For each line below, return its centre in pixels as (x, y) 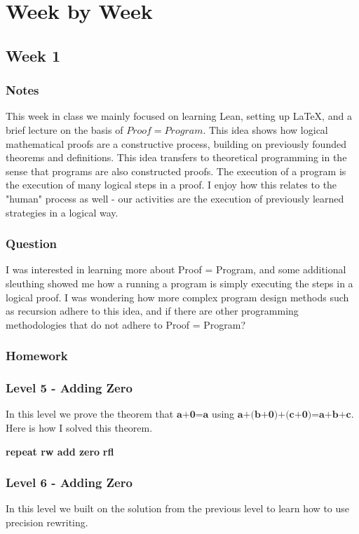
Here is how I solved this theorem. (79, 427)
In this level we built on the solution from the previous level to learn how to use (178, 508)
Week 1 (33, 55)
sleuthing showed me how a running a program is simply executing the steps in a (179, 283)
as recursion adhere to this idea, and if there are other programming (152, 311)
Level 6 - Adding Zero (69, 482)
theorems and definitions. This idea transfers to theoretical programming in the (176, 157)
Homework (37, 356)
